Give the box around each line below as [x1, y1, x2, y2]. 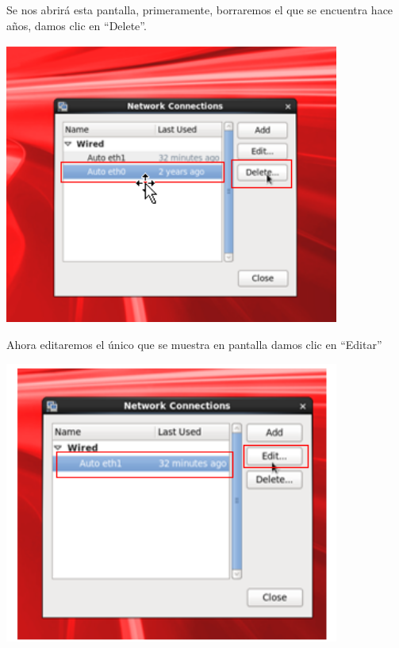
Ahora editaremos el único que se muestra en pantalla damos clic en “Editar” [6, 336, 382, 352]
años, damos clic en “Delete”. [6, 17, 147, 33]
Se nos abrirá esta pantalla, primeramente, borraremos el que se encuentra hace [6, 2, 393, 17]
